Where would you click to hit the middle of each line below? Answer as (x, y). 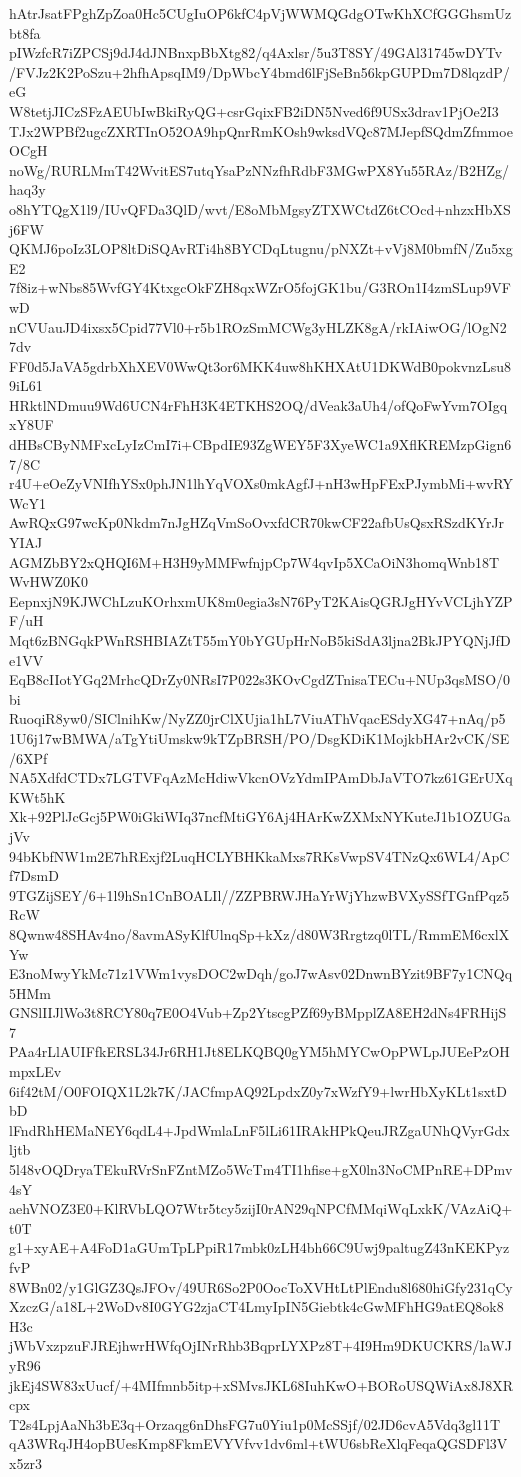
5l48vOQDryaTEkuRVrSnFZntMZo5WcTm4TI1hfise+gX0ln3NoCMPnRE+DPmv (261, 1169)
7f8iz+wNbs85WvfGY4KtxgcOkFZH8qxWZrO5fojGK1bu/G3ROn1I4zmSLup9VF (260, 287)
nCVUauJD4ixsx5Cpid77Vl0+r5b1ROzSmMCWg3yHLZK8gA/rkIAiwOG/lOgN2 (258, 326)
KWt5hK (37, 796)
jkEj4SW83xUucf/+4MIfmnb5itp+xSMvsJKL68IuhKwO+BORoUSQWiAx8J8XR (261, 1384)
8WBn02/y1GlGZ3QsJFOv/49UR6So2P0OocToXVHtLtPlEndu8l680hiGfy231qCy (261, 1286)
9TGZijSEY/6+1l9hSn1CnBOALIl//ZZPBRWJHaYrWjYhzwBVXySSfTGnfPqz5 (259, 894)
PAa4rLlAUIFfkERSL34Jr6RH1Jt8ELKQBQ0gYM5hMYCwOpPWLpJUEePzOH (259, 1051)
